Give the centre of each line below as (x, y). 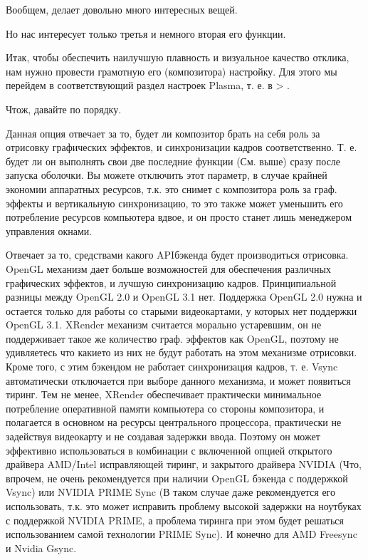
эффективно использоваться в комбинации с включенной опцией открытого (169, 450)
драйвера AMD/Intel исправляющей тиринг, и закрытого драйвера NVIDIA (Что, (184, 464)
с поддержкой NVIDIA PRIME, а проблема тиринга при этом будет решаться (175, 520)
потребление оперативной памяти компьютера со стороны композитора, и (165, 408)
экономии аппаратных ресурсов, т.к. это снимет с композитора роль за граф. (172, 188)
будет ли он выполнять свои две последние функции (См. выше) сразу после (173, 161)
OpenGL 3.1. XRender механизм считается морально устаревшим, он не (164, 325)
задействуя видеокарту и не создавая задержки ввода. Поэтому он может (163, 436)
